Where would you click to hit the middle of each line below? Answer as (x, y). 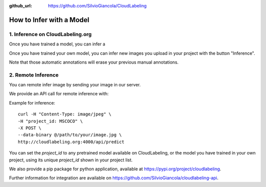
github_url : (20, 6)
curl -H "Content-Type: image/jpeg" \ (65, 114)
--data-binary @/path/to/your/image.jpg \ (70, 135)
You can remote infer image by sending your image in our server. (75, 85)
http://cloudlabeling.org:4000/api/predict (71, 142)
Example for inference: (32, 103)
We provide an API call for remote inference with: (59, 94)
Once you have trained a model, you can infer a (57, 44)
